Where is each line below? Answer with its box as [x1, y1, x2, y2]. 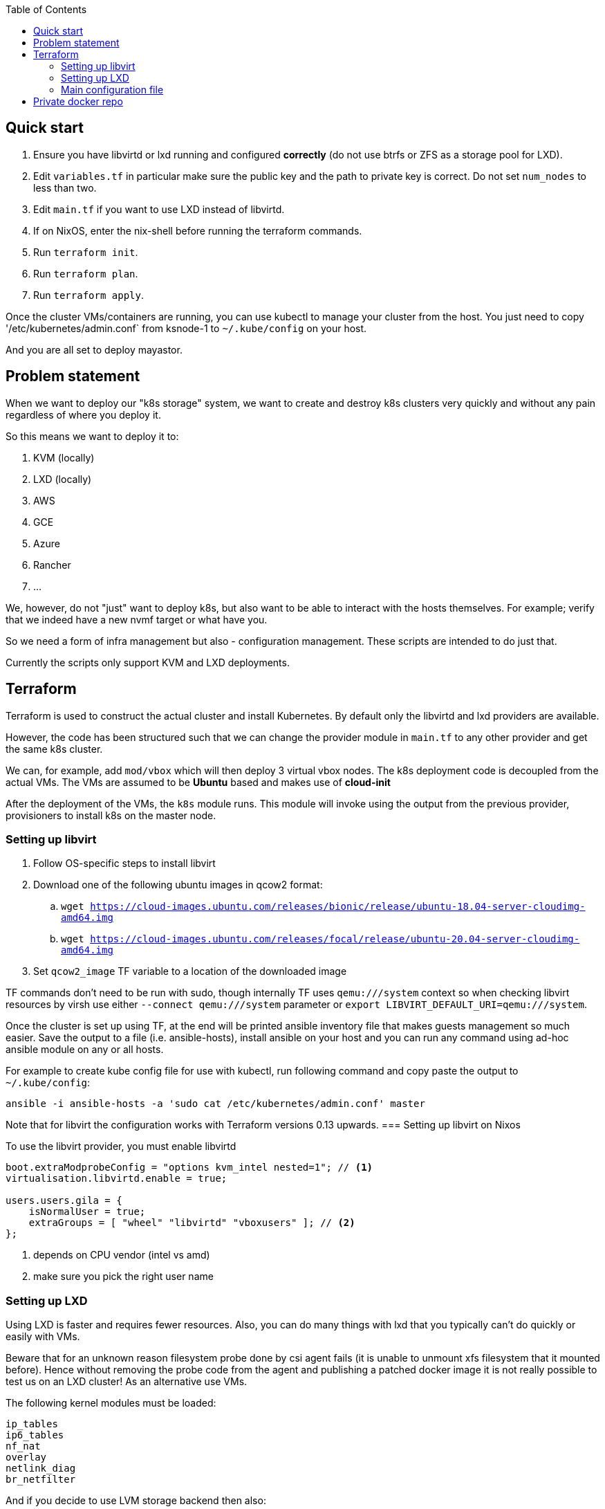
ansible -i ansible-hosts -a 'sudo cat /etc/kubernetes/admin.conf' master [6, 1098, 425, 1110]
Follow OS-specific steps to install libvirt [33, 857, 216, 870]
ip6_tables [6, 1429, 64, 1441]
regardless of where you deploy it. [6, 408, 161, 421]
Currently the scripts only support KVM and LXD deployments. [6, 656, 290, 668]
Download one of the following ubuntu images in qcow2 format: [33, 879, 323, 891]
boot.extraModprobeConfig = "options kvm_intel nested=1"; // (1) [6, 1162, 373, 1173]
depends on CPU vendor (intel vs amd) [33, 1249, 210, 1261]
